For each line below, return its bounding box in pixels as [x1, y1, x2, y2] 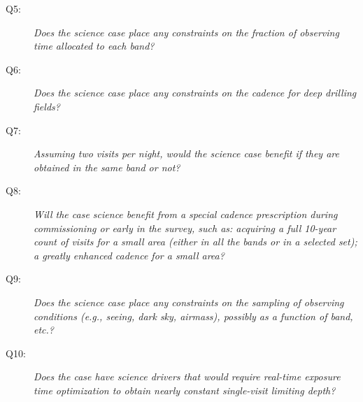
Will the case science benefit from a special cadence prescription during [34, 206, 338, 221]
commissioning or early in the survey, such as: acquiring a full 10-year [34, 220, 336, 235]
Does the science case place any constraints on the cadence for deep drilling [34, 85, 357, 100]
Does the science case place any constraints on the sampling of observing [34, 294, 344, 309]
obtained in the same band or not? [34, 159, 180, 174]
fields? [34, 99, 60, 113]
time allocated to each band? [34, 38, 155, 53]
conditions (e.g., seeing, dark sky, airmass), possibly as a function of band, [34, 308, 353, 323]
